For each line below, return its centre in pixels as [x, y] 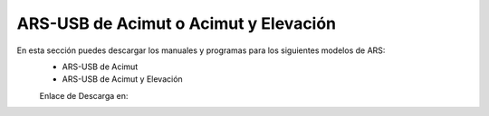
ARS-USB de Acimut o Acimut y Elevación [177, 23]
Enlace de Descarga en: [84, 95]
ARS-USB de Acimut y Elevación [122, 79]
